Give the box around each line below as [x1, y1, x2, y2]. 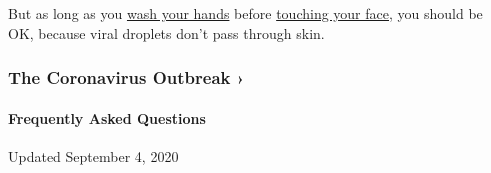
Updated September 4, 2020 [8, 145, 179, 166]
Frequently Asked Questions [8, 107, 206, 128]
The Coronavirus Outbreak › [8, 65, 245, 90]
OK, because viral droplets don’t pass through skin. [8, 22, 325, 43]
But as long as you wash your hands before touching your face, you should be [8, 3, 483, 23]
